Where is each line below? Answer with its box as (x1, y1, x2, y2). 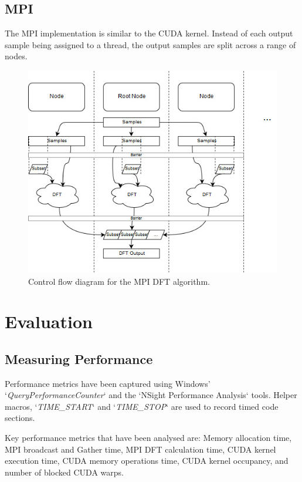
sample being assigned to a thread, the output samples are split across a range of (5, 38, 296, 50)
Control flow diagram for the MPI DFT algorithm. (28, 275, 210, 287)
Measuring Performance (5, 349, 153, 368)
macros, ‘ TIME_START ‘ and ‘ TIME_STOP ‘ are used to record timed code (5, 400, 279, 412)
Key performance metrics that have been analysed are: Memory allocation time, (5, 432, 292, 444)
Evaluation (5, 309, 93, 333)
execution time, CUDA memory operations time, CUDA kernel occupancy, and (5, 454, 289, 467)
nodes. (5, 50, 28, 62)
